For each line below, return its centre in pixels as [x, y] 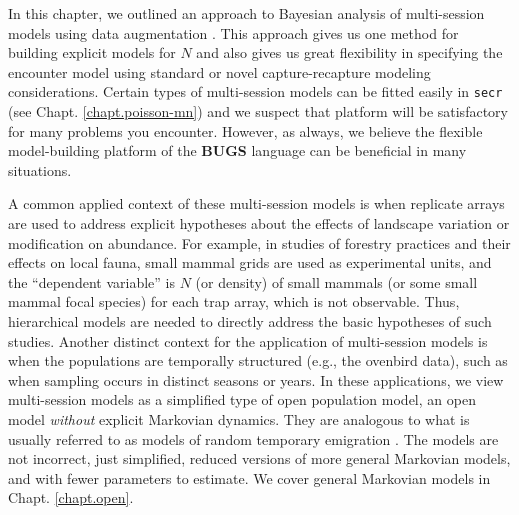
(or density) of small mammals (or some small [336, 281]
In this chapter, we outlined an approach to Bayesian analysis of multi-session [246, 13]
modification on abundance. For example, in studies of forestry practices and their [259, 242]
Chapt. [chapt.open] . [71, 497]
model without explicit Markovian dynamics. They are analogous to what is [239, 418]
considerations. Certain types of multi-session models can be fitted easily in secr [255, 91]
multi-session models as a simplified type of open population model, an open [242, 399]
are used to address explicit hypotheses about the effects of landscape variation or [259, 223]
